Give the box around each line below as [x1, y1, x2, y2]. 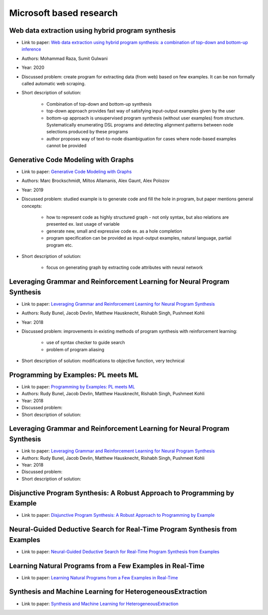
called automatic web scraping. [21, 81, 86, 87]
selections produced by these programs [46, 129, 129, 135]
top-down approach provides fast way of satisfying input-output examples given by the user [46, 108, 235, 114]
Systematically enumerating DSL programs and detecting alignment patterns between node [46, 122, 233, 127]
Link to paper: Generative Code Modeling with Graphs [21, 169, 132, 175]
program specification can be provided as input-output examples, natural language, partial [46, 235, 232, 241]
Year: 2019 [21, 186, 44, 193]
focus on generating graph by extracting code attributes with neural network [46, 264, 203, 270]
